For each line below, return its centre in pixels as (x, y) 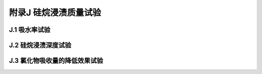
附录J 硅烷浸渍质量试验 (55, 13)
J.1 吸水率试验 (30, 30)
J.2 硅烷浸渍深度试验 (40, 45)
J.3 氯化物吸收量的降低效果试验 (56, 61)
